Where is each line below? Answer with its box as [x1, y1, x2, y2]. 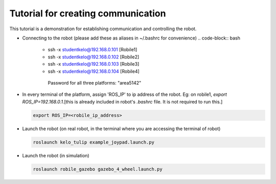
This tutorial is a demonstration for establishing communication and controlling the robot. [9, 26, 197, 32]
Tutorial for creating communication [9, 8, 166, 19]
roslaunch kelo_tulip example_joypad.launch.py [33, 139, 154, 145]
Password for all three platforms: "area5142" [48, 79, 142, 86]
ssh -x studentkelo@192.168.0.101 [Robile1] [48, 47, 137, 53]
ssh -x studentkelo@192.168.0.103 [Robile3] [48, 61, 140, 67]
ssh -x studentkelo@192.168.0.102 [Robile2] [48, 54, 140, 60]
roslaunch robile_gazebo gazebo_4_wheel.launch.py [33, 166, 163, 172]
